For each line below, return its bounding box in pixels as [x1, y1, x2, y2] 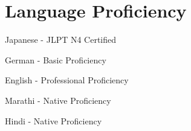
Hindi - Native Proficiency [5, 114, 102, 127]
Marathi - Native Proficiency [5, 94, 111, 106]
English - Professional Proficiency [5, 74, 129, 86]
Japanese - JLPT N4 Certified [5, 33, 117, 46]
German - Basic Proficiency [5, 53, 106, 66]
